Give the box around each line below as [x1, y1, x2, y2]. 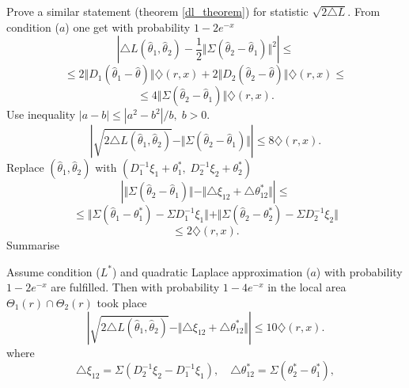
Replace [6, 159, 44, 176]
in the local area [267, 279, 347, 295]
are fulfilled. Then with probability [51, 279, 220, 295]
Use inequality [6, 106, 76, 123]
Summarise [6, 237, 60, 253]
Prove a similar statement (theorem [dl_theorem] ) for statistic [6, 3, 309, 19]
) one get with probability [65, 18, 191, 35]
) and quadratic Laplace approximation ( [112, 263, 311, 280]
